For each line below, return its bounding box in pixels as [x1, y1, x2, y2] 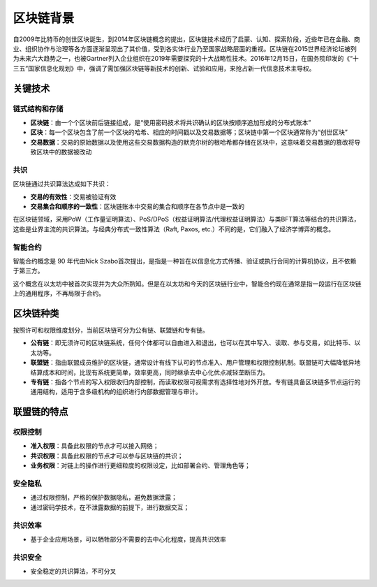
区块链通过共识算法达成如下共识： [13, 180, 111, 188]
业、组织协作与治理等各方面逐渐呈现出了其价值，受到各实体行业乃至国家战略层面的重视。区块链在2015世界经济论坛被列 [13, 44, 357, 52]
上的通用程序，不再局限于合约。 [13, 289, 105, 298]
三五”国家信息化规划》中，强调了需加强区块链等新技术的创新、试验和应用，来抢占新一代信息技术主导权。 [13, 64, 316, 73]
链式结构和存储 [13, 103, 64, 113]
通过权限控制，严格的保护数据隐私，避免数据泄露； [30, 493, 177, 502]
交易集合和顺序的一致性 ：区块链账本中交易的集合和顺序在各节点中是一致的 [30, 202, 244, 210]
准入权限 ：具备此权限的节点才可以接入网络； [30, 442, 159, 450]
